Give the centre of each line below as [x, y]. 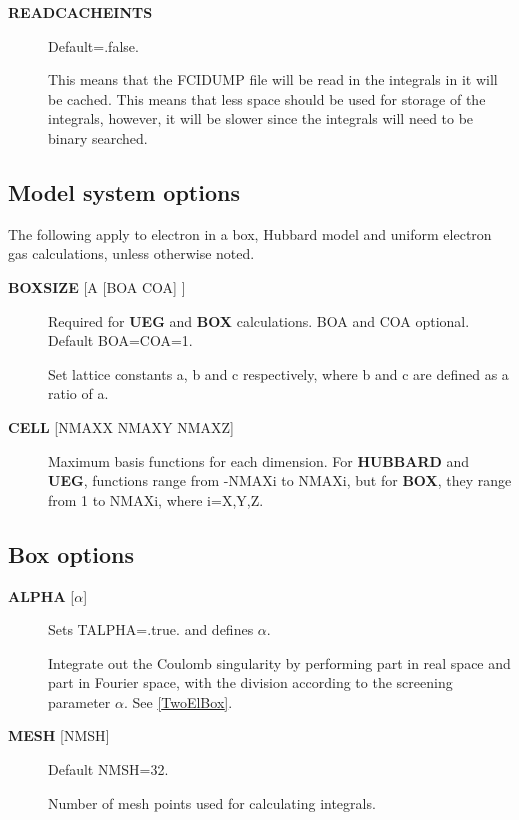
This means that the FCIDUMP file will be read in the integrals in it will [273, 79]
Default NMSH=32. [108, 769]
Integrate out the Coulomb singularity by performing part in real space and [279, 662]
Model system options [124, 191]
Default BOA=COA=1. [120, 340]
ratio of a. [78, 393]
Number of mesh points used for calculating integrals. [212, 802]
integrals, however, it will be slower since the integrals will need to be [261, 118]
